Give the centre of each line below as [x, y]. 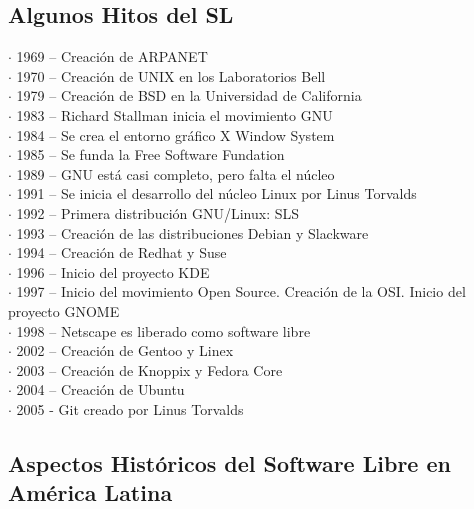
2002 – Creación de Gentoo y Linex [125, 350]
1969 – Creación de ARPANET [112, 56]
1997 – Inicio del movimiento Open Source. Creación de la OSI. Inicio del [241, 291]
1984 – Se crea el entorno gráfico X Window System [175, 134]
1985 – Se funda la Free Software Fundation [150, 154]
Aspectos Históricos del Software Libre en [229, 462]
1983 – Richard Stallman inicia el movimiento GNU [174, 114]
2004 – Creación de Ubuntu [100, 389]
